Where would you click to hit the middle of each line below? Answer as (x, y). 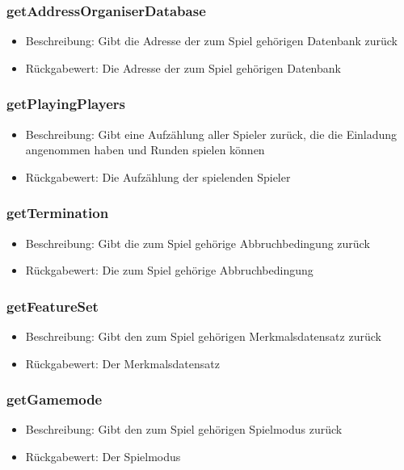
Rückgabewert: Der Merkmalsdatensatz (122, 363)
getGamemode (55, 399)
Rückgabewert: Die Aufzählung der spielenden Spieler (158, 176)
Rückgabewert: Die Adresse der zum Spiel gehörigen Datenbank (183, 67)
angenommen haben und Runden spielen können (145, 150)
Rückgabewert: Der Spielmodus (103, 457)
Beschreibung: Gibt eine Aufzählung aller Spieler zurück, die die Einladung (211, 134)
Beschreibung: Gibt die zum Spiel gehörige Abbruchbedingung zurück (198, 243)
